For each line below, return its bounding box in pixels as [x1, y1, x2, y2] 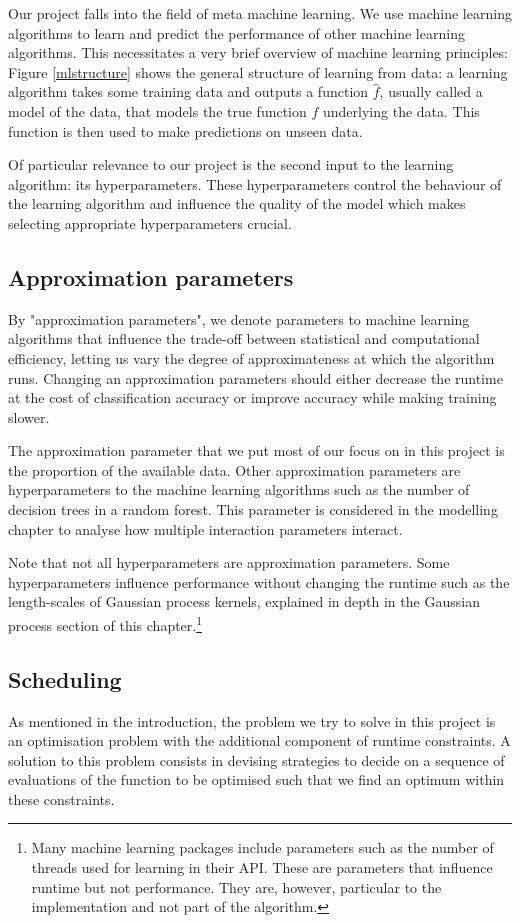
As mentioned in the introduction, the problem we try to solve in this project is [8, 710, 496, 731]
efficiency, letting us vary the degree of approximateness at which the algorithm [8, 347, 495, 368]
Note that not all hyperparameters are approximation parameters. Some [8, 552, 450, 573]
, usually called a [379, 81, 483, 102]
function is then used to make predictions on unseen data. [8, 120, 363, 141]
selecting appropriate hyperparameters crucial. [8, 212, 292, 233]
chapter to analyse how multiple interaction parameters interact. [8, 518, 403, 539]
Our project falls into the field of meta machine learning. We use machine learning [8, 3, 512, 23]
